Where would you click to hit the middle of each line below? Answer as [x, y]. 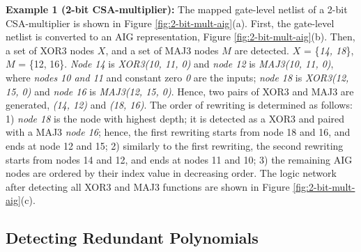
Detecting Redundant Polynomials [132, 238]
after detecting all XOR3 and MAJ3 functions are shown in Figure [148, 186]
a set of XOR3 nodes [50, 50]
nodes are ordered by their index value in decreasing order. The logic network [171, 173]
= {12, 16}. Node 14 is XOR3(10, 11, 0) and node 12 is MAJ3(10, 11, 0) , [176, 64]
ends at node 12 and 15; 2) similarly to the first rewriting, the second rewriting [175, 145]
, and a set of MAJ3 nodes [162, 50]
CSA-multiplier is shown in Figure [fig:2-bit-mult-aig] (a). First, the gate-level [170, 23]
